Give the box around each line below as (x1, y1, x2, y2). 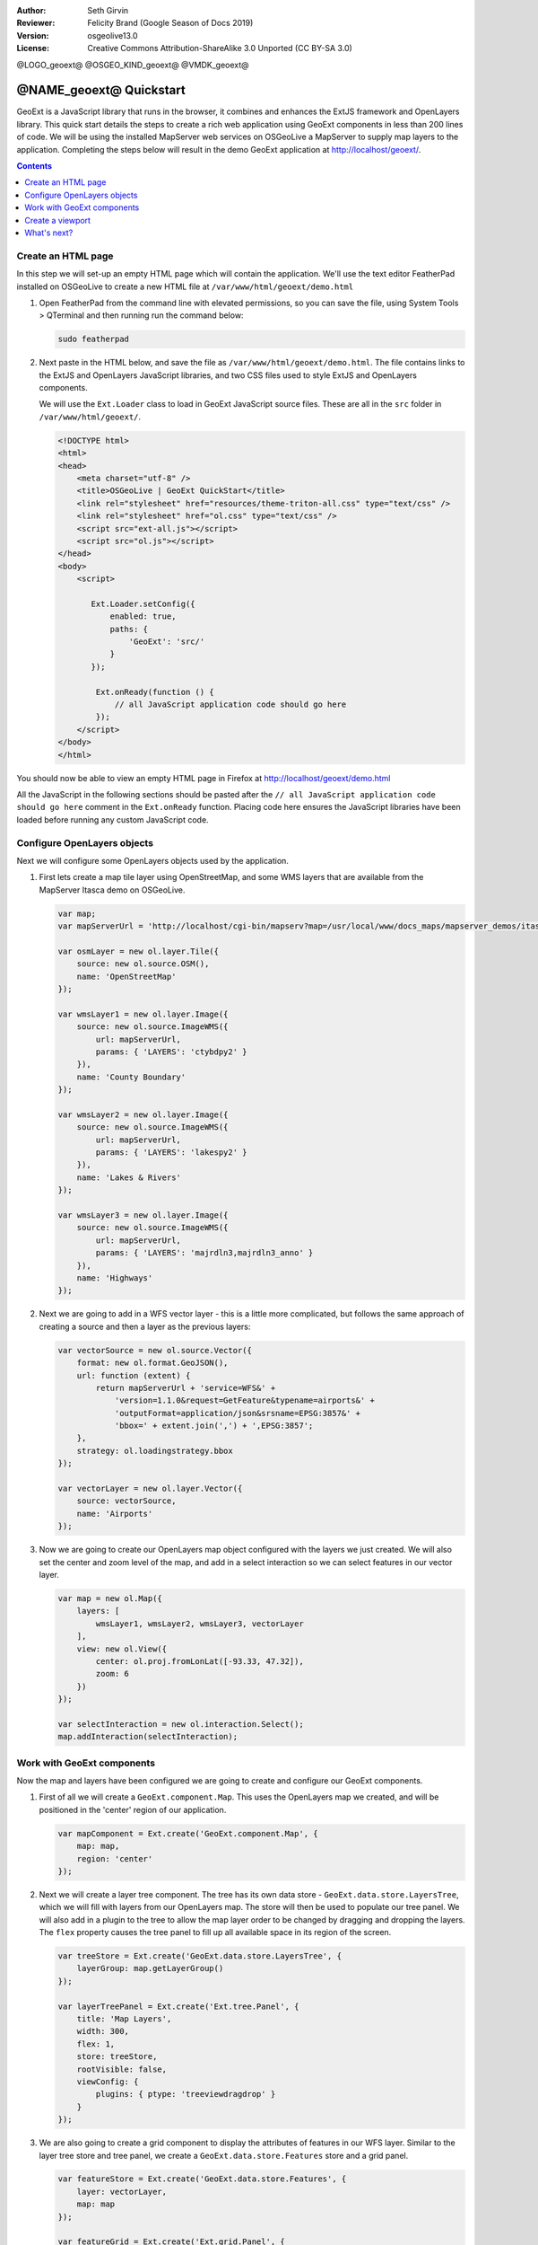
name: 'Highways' (76, 1272, 153, 1283)
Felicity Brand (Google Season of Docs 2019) (87, 18, 254, 29)
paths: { (109, 624, 148, 634)
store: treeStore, (76, 2052, 158, 2062)
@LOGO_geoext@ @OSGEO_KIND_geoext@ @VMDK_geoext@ (16, 59, 250, 70)
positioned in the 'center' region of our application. (39, 1804, 227, 1815)
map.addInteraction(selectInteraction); (57, 1731, 238, 1742)
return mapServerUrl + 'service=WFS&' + (95, 1383, 276, 1393)
